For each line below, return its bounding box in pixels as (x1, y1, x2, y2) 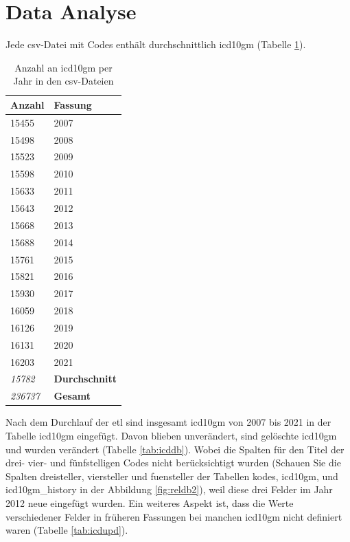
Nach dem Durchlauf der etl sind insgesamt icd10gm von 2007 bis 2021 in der (5, 415, 331, 429)
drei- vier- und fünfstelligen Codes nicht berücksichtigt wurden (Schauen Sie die (5, 455, 341, 470)
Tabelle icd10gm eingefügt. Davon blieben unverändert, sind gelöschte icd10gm (5, 428, 337, 442)
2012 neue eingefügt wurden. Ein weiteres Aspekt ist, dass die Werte (5, 495, 294, 510)
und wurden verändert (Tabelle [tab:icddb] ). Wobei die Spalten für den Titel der (5, 442, 345, 456)
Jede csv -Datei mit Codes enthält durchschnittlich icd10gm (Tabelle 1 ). (5, 37, 306, 52)
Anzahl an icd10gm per (14, 60, 113, 74)
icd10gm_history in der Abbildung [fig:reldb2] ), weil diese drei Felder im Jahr (5, 482, 333, 497)
